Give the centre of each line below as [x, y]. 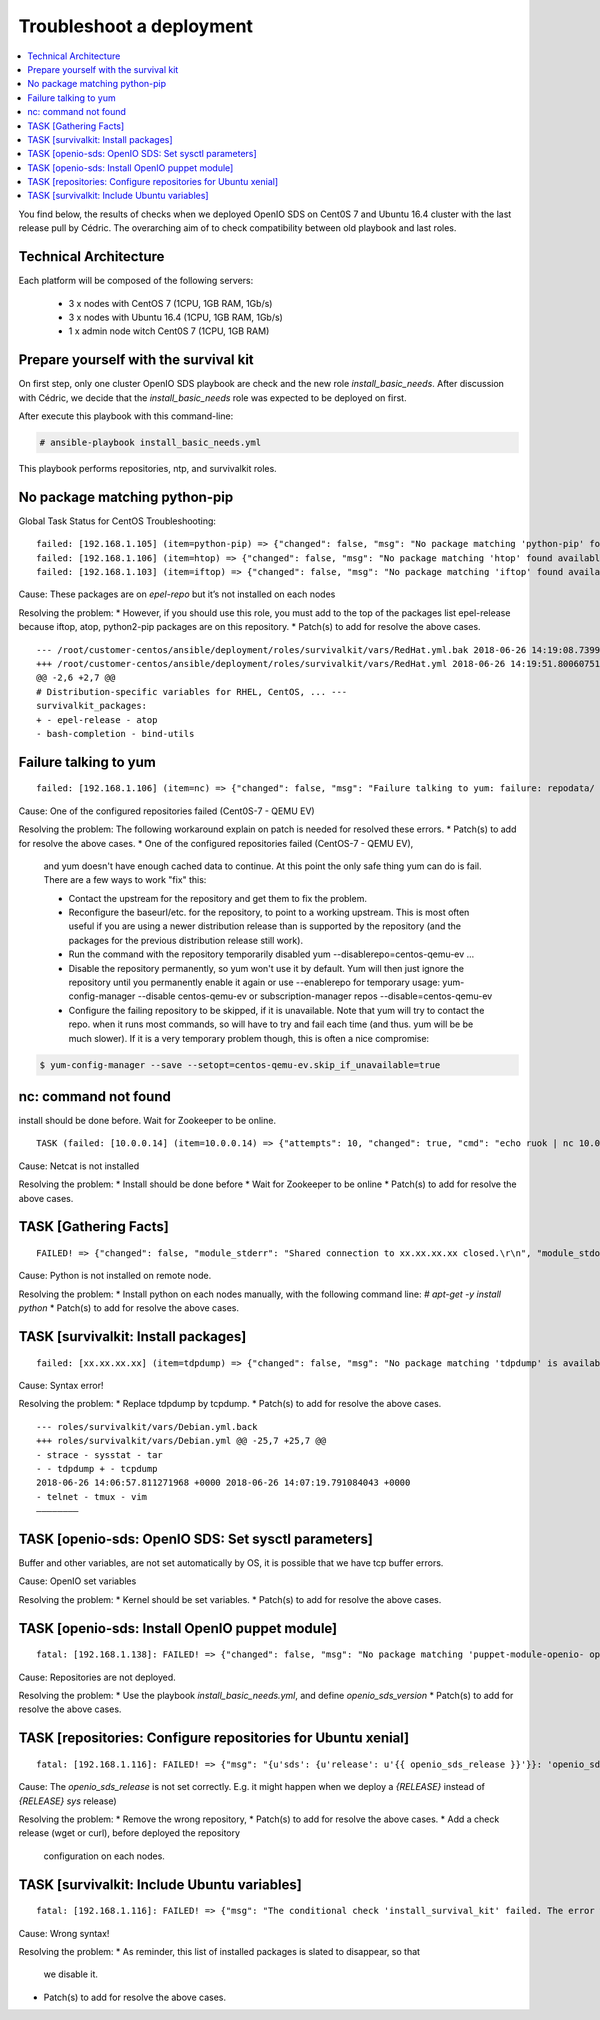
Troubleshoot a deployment [136, 26]
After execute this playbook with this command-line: [126, 416]
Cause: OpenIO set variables [77, 1581]
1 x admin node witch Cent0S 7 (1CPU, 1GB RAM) [169, 331]
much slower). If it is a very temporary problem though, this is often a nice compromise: [249, 1038]
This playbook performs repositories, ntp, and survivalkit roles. [147, 468]
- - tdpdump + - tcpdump [97, 1468]
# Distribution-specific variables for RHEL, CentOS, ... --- [192, 691]
